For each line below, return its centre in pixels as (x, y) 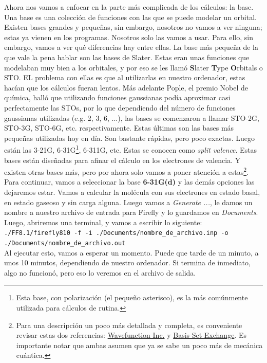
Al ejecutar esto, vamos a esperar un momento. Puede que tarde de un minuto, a (131, 252)
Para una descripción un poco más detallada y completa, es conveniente (129, 325)
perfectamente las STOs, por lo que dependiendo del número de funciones (120, 107)
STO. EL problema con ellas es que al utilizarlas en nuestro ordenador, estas (125, 77)
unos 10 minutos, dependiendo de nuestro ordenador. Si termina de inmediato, (127, 262)
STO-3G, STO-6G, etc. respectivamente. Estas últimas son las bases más (119, 128)
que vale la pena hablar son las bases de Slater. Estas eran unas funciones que (127, 57)
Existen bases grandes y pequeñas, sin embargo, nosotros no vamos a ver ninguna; (133, 27)
